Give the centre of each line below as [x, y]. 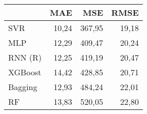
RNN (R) [25, 57]
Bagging [23, 87]
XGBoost [25, 72]
